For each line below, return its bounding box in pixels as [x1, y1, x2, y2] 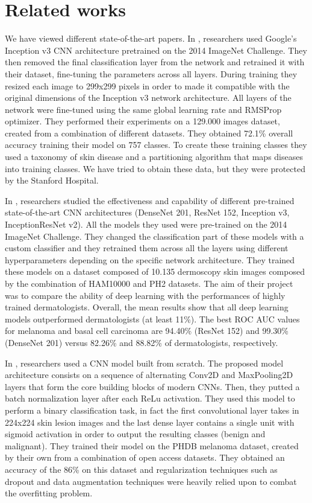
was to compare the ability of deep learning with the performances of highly [5, 289, 285, 301]
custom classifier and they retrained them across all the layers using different [5, 242, 289, 254]
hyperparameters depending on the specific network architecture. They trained [5, 253, 295, 266]
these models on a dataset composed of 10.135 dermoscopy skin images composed [5, 265, 305, 278]
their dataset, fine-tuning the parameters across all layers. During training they [5, 67, 298, 80]
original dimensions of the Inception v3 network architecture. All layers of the [5, 91, 292, 104]
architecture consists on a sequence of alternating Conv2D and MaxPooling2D [5, 368, 293, 381]
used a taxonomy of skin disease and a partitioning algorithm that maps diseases [5, 150, 303, 163]
